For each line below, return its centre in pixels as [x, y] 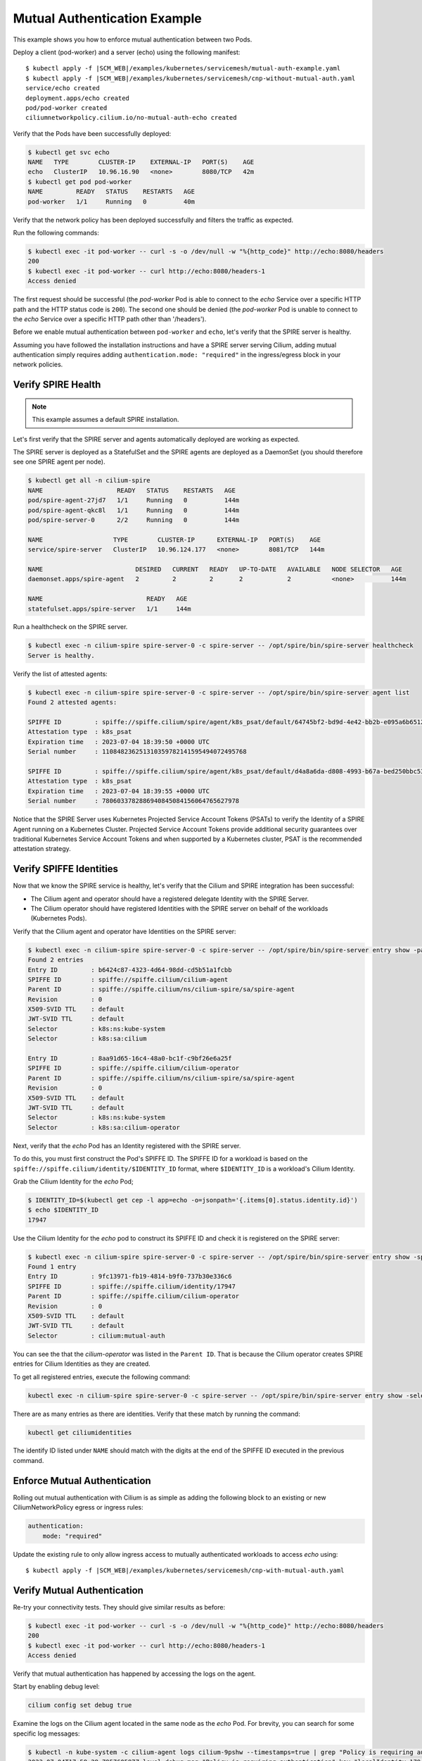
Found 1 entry [52, 1267]
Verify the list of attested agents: [60, 673]
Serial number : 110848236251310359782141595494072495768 [137, 752]
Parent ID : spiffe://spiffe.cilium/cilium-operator [134, 1296]
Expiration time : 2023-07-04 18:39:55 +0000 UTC [119, 791]
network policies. [38, 365]
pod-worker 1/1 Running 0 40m [111, 201]
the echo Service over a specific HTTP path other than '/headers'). [110, 319]
